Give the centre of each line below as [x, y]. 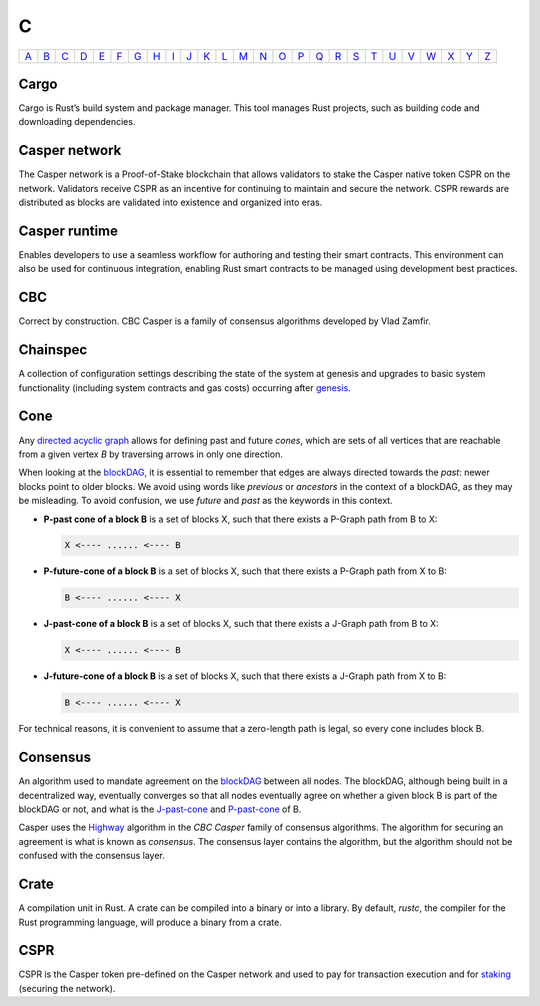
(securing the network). [67, 988]
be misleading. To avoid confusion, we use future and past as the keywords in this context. [206, 501]
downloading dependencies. [77, 122]
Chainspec [53, 350]
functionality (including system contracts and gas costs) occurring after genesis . [185, 387]
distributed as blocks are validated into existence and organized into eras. [170, 202]
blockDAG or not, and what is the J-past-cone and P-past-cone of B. [160, 809]
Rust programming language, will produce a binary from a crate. [150, 922]
